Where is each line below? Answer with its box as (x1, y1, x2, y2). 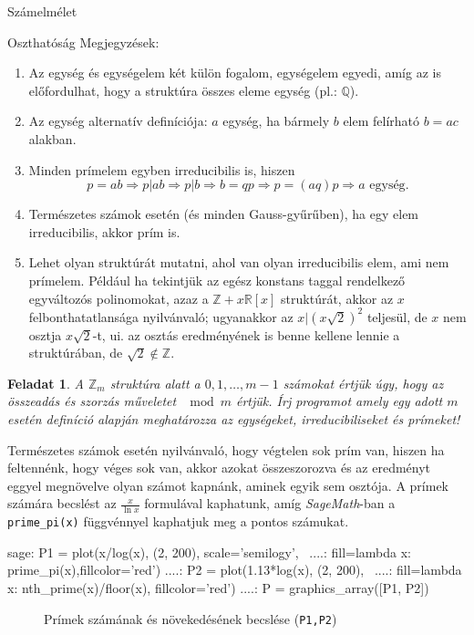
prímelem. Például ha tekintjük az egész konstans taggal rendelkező (28, 270, 406, 289)
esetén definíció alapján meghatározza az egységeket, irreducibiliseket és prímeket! (7, 410, 460, 428)
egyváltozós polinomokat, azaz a (28, 288, 209, 307)
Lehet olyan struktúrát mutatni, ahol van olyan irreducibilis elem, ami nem (28, 253, 449, 272)
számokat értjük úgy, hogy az (283, 373, 444, 392)
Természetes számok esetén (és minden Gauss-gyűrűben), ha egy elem (28, 204, 419, 224)
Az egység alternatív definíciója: (28, 111, 208, 130)
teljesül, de (366, 307, 428, 326)
